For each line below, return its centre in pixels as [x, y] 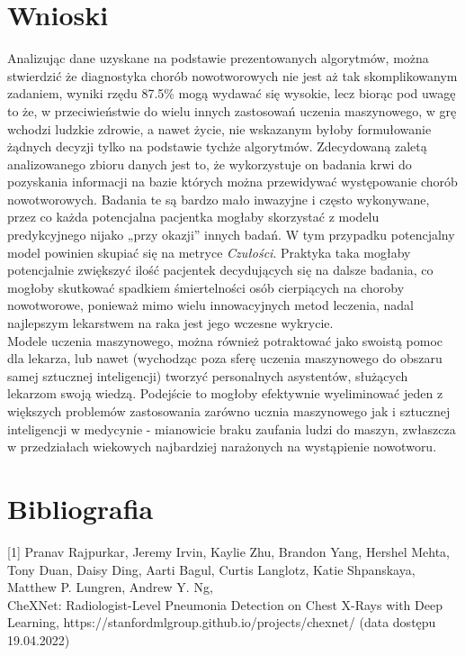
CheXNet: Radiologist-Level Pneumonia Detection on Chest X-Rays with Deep [225, 604]
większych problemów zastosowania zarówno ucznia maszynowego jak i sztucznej [229, 411]
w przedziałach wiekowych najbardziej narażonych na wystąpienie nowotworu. [222, 446]
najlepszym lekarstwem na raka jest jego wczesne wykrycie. [170, 323]
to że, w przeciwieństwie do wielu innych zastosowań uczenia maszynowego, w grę [232, 110]
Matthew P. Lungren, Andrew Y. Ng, [110, 587]
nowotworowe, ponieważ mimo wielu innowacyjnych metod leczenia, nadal [210, 305]
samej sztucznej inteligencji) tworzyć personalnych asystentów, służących [208, 375]
